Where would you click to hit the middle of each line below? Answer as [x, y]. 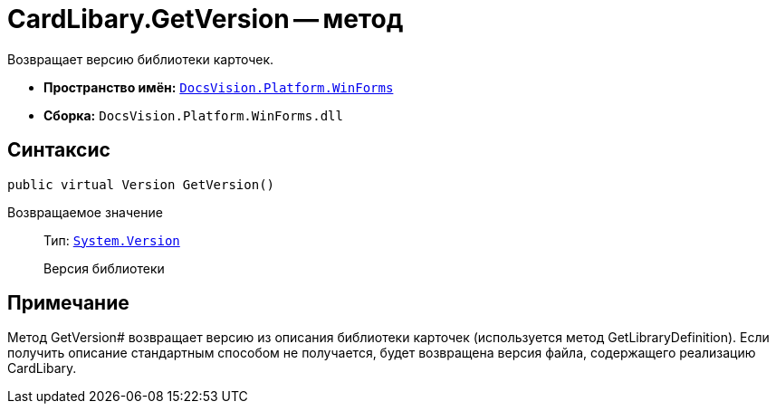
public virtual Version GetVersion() [141, 184]
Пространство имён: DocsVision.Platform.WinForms [219, 87]
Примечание [68, 303]
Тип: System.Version [112, 240]
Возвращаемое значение [85, 212]
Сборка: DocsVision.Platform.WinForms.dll [193, 115]
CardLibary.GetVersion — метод [206, 19]
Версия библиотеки [104, 268]
